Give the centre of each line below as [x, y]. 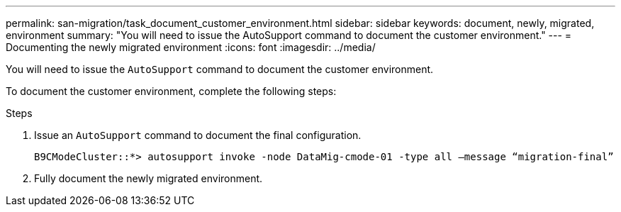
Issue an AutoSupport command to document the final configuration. [198, 135]
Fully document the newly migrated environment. [149, 178]
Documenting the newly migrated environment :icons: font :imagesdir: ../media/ [191, 47]
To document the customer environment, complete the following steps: [171, 91]
